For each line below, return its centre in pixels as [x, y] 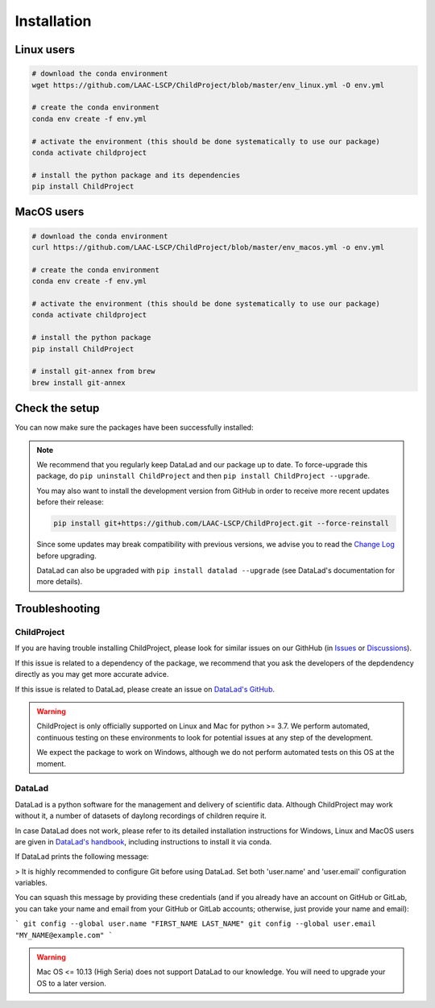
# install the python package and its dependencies [136, 175]
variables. [31, 883]
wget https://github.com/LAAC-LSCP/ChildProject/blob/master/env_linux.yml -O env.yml [208, 85]
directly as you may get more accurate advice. [92, 674]
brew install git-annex [79, 382]
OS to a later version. [71, 983]
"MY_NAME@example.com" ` [64, 935]
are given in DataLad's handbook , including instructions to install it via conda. [143, 841]
